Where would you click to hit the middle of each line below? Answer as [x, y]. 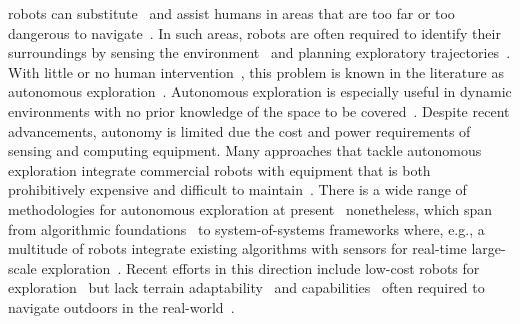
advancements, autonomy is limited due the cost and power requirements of [239, 130]
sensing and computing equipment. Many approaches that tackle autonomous [245, 150]
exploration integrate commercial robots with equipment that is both [219, 169]
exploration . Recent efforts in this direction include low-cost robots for [260, 267]
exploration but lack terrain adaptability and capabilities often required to [246, 287]
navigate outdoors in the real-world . [121, 306]
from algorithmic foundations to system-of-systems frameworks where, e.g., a [246, 228]
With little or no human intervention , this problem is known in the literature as [256, 71]
